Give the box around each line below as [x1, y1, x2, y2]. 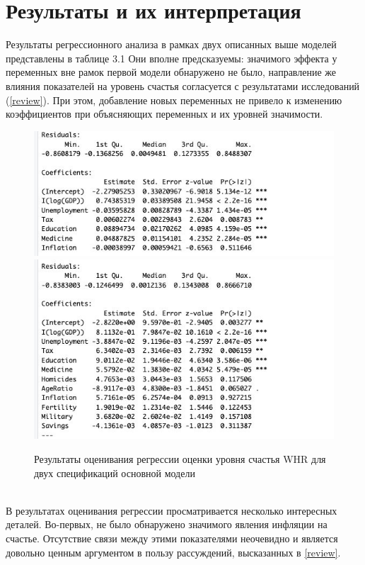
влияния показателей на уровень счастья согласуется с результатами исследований [6, 78, 360, 93]
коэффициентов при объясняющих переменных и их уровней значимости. [6, 106, 323, 121]
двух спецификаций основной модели [34, 465, 195, 480]
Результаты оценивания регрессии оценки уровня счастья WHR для [34, 451, 326, 466]
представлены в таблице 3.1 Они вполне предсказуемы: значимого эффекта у [6, 50, 337, 65]
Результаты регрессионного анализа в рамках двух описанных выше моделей [6, 37, 337, 52]
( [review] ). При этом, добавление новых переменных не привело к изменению [6, 92, 342, 107]
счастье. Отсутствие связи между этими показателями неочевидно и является [6, 530, 338, 545]
